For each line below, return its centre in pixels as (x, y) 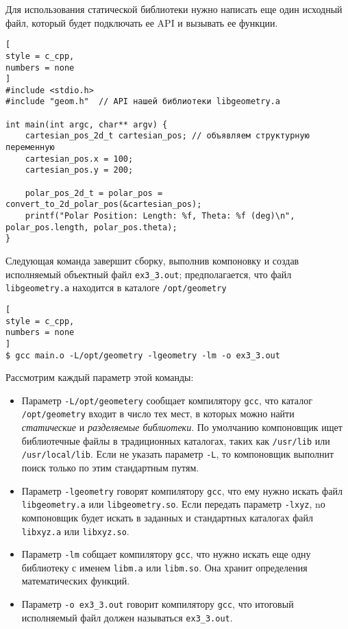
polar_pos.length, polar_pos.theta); (91, 227)
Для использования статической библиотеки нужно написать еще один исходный (174, 9)
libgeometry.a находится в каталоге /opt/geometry (116, 287)
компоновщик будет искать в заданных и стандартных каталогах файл (167, 517)
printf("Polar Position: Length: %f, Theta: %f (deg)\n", (160, 216)
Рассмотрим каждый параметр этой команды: (100, 377)
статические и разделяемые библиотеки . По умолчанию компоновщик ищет (182, 427)
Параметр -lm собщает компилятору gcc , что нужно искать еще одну (166, 554)
